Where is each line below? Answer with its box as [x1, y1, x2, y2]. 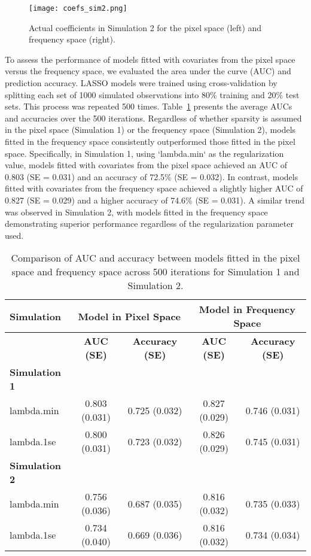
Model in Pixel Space [78, 309, 181, 323]
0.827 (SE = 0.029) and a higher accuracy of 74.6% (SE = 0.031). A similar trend [5, 193, 305, 206]
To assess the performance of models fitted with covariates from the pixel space [5, 53, 295, 65]
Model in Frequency [199, 302, 295, 317]
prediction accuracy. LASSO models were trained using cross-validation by [5, 77, 278, 89]
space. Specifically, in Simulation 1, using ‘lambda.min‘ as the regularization [5, 147, 284, 159]
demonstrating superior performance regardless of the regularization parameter [5, 217, 294, 230]
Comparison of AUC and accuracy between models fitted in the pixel [11, 251, 300, 265]
